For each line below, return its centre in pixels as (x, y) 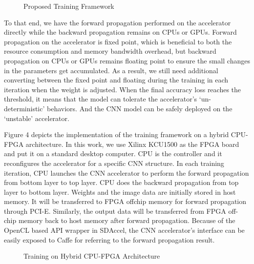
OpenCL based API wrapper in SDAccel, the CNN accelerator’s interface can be (124, 230)
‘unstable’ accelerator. (37, 118)
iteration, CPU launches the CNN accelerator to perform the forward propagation (127, 173)
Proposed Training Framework (69, 6)
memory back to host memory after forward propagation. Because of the (127, 220)
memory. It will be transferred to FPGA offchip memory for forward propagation (125, 201)
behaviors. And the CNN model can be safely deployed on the (140, 108)
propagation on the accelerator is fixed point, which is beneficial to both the (118, 41)
